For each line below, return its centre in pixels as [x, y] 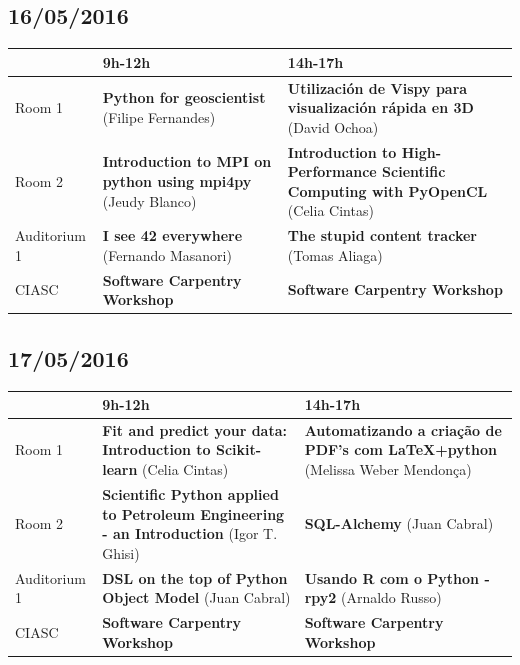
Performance [332, 171]
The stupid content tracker [382, 235]
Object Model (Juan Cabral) [196, 597]
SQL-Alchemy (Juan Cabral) [399, 523]
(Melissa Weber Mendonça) [388, 469]
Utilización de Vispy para [377, 87]
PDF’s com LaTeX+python [400, 449]
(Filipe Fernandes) [159, 116]
